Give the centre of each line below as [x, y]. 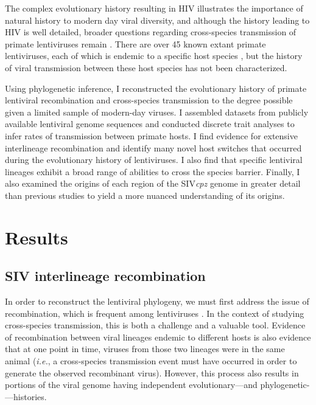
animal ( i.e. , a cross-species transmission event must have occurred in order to [151, 361]
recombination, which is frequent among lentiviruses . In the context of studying [155, 313]
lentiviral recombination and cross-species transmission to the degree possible [149, 100]
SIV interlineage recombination [105, 276]
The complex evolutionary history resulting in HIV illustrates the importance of [154, 8]
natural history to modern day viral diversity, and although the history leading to [157, 20]
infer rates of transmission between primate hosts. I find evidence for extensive [151, 135]
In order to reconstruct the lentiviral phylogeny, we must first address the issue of [157, 301]
